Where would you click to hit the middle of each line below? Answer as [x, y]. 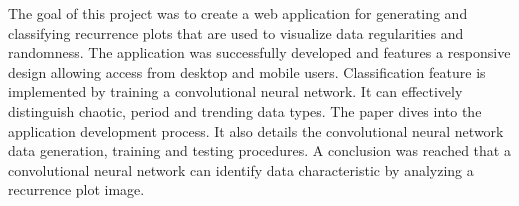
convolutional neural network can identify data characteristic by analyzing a [241, 169]
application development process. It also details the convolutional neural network [256, 130]
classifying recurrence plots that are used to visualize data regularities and [236, 32]
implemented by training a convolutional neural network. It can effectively [235, 91]
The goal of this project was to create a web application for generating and [238, 13]
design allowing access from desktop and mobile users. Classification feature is [247, 71]
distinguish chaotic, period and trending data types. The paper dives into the [245, 110]
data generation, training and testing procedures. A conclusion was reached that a [259, 150]
